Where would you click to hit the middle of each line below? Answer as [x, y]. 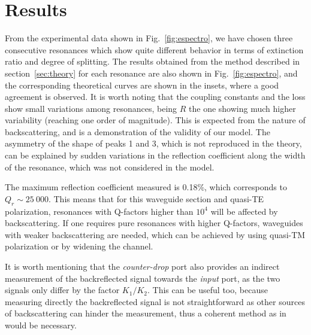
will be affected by [244, 211]
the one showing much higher [242, 108]
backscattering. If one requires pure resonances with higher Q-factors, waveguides [154, 223]
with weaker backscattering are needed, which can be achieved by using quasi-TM [155, 234]
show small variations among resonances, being [91, 108]
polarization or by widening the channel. [79, 246]
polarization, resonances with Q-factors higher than [99, 211]
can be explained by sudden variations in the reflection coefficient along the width [155, 155]
